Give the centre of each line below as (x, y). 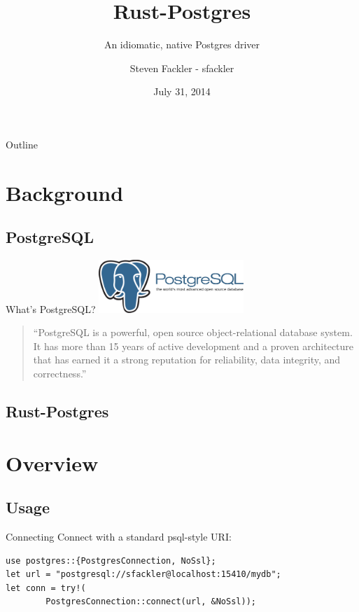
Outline (22, 144)
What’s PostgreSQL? (51, 308)
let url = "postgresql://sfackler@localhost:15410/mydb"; (143, 575)
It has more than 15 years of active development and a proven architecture (193, 346)
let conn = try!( (46, 588)
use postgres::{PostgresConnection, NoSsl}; (111, 561)
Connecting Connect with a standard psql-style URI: (119, 536)
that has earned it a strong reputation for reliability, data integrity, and (187, 360)
